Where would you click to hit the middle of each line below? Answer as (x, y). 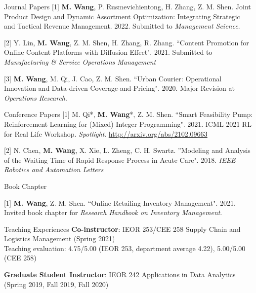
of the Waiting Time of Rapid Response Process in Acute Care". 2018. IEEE (120, 160)
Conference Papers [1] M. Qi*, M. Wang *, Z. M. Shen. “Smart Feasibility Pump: (128, 114)
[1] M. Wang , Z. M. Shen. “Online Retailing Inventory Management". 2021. (120, 202)
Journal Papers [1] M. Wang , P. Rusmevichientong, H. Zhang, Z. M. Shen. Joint (128, 6)
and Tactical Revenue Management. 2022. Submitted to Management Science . (122, 26)
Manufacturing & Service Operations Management (80, 61)
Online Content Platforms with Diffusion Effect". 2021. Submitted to (108, 52)
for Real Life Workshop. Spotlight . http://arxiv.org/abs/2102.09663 (106, 133)
